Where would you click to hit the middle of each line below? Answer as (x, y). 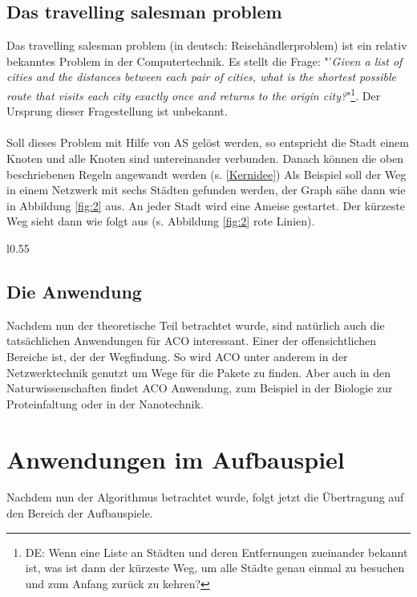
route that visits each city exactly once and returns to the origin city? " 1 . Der (194, 94)
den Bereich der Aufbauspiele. (80, 513)
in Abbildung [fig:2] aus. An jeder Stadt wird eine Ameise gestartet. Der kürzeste (206, 205)
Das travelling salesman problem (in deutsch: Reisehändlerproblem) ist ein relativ (207, 45)
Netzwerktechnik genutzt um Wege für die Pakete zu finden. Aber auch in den (199, 372)
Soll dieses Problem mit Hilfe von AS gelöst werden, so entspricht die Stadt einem (208, 142)
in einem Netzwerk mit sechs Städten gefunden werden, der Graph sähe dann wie (206, 190)
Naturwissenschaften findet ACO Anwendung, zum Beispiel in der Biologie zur (200, 388)
